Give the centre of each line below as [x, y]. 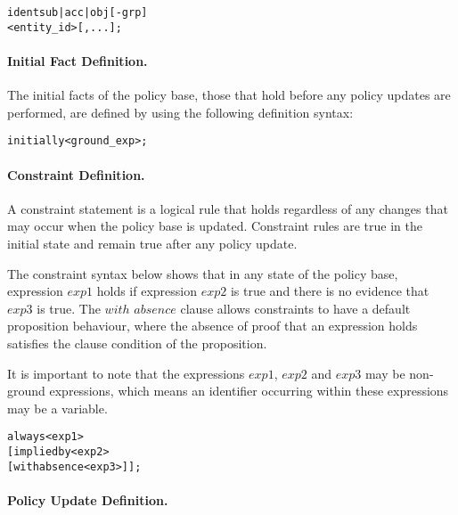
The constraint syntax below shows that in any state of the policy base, [203, 273]
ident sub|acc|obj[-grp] [78, 12]
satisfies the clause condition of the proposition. [137, 343]
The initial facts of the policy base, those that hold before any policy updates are [229, 95]
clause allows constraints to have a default [295, 308]
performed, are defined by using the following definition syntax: [180, 112]
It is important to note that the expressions [126, 373]
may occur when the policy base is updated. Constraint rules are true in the [215, 226]
